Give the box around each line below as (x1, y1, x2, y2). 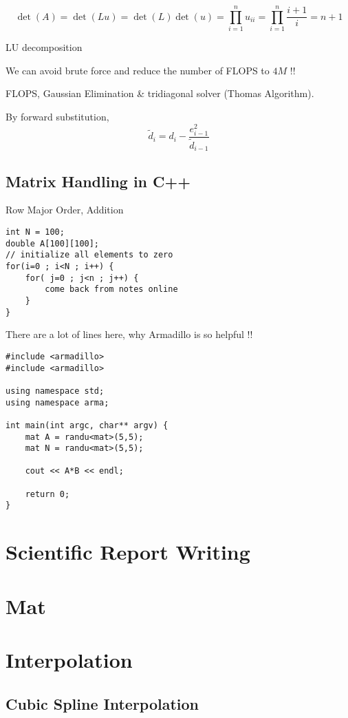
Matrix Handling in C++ (6, 170, 191, 191)
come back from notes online (45, 284, 178, 295)
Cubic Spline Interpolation (6, 693, 199, 714)
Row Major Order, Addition (6, 202, 124, 217)
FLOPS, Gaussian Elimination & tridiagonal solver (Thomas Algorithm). (6, 86, 314, 101)
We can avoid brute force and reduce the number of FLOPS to (6, 63, 270, 77)
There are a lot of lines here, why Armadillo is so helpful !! (6, 327, 253, 341)
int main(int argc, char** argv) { (6, 420, 168, 430)
